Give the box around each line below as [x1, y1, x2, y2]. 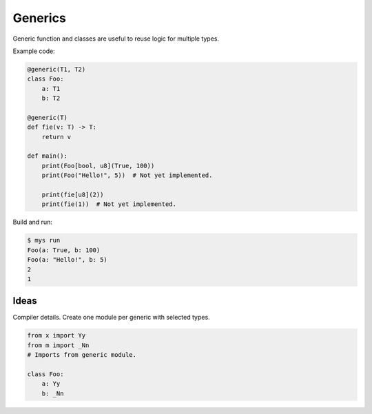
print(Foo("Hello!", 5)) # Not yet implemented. [41, 172, 213, 179]
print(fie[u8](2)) [41, 191, 104, 198]
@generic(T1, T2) [27, 65, 86, 73]
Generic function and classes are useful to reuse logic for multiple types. [12, 34, 220, 43]
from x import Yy [27, 331, 86, 340]
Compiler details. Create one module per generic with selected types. [12, 313, 210, 322]
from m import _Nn [27, 341, 90, 349]
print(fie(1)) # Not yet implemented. [41, 200, 177, 208]
